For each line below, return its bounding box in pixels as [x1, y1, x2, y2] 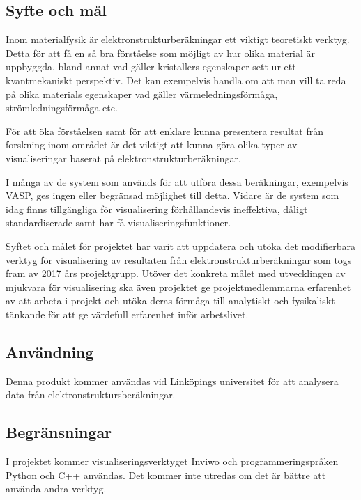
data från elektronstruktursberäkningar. [6, 387, 176, 402]
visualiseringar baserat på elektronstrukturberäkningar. [6, 150, 241, 165]
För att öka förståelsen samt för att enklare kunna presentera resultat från [6, 123, 323, 138]
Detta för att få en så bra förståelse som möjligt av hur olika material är [6, 45, 316, 60]
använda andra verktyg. [6, 481, 107, 496]
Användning [6, 341, 94, 362]
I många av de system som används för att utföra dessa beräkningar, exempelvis [6, 174, 348, 189]
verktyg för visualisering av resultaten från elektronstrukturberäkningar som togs [6, 252, 352, 267]
